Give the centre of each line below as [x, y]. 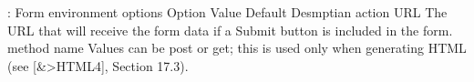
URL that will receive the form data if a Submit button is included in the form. [230, 30]
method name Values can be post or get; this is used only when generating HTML [237, 48]
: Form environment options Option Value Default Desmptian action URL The [227, 12]
